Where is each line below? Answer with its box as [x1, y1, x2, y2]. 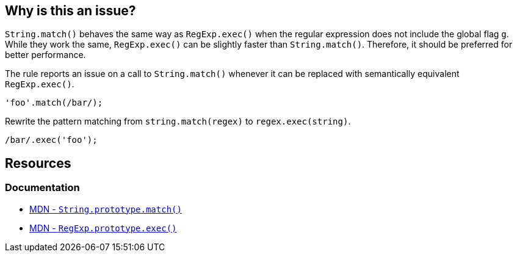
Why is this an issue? [5, 3, 136, 18]
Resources [5, 155, 71, 171]
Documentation [5, 181, 80, 194]
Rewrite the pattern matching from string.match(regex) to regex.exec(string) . [5, 116, 351, 127]
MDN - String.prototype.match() [29, 203, 182, 214]
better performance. [5, 49, 86, 60]
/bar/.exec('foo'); [5, 135, 98, 145]
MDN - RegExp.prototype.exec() [29, 222, 177, 233]
